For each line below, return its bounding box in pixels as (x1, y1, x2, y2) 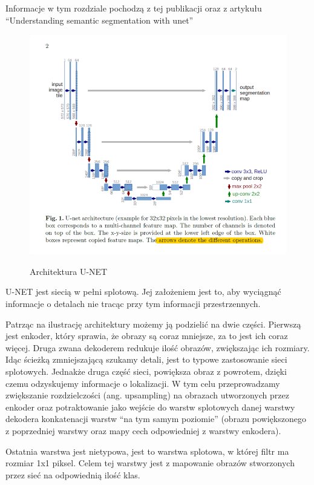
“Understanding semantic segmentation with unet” (5, 13, 194, 26)
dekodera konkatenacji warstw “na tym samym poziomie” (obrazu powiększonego (5, 412, 306, 425)
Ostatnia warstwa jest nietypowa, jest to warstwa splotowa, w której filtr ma (5, 444, 289, 457)
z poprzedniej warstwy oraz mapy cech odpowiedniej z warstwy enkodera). (5, 424, 281, 437)
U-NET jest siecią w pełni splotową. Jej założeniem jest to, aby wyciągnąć (5, 285, 281, 298)
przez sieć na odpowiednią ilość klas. (5, 468, 140, 481)
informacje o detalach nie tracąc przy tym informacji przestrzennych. (5, 297, 261, 310)
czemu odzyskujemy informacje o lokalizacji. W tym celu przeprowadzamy (5, 377, 280, 389)
